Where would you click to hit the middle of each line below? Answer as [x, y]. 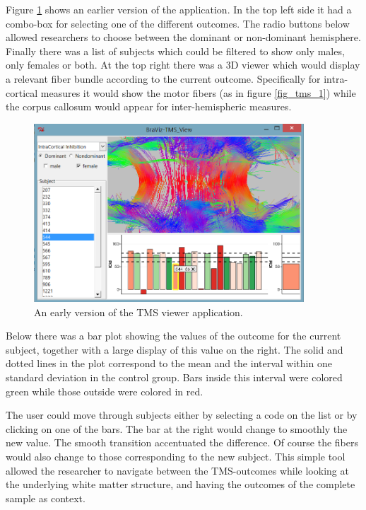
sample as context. [46, 498]
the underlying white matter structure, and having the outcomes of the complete [181, 484]
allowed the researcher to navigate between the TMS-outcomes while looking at [177, 470]
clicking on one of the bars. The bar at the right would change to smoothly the [177, 428]
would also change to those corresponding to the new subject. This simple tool [176, 456]
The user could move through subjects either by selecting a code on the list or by [182, 415]
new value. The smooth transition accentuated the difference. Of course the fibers [182, 442]
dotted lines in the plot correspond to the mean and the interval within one [169, 363]
